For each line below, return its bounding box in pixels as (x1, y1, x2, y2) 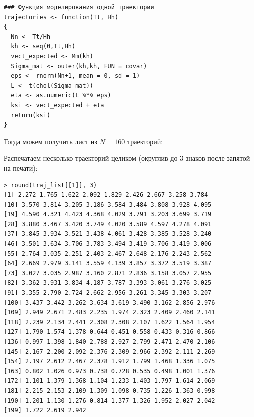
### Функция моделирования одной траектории (4, 4, 154, 11)
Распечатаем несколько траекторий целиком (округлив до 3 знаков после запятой (4, 153, 250, 163)
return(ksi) (11, 111, 51, 119)
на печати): (4, 162, 38, 173)
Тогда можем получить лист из (4, 136, 97, 146)
